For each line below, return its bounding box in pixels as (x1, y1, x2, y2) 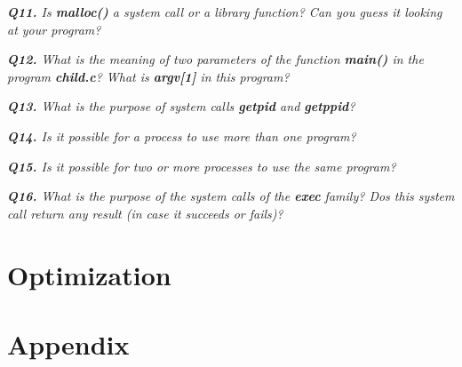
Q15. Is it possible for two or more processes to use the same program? (7, 156, 396, 175)
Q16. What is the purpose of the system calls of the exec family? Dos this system (7, 187, 455, 205)
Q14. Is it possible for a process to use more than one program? (7, 126, 356, 145)
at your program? (7, 20, 101, 38)
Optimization (7, 256, 171, 292)
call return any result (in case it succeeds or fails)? (7, 203, 283, 222)
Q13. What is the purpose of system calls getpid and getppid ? (7, 97, 355, 116)
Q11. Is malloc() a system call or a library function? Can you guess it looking (7, 3, 442, 20)
